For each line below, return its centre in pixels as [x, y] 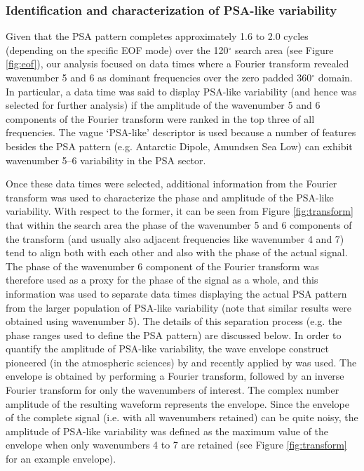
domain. [335, 77]
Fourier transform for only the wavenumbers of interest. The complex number [173, 390]
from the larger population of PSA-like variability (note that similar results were [179, 307]
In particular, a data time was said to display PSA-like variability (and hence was [181, 91]
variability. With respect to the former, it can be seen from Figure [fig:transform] [180, 211]
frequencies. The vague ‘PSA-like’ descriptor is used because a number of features [181, 132]
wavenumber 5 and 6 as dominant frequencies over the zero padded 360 [159, 77]
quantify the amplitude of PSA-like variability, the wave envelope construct [167, 349]
